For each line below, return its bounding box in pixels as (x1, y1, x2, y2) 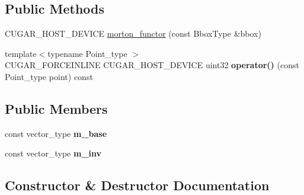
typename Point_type (47, 47, 127, 59)
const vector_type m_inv (5, 147, 102, 159)
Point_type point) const (5, 70, 93, 82)
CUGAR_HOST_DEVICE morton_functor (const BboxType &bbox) (5, 27, 261, 40)
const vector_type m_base (5, 127, 107, 139)
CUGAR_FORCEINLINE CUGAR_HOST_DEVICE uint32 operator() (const (5, 59, 299, 71)
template (5, 47, 37, 59)
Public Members (5, 99, 108, 117)
